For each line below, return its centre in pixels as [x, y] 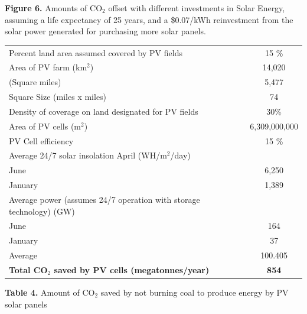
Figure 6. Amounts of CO [54, 8]
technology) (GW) [42, 211]
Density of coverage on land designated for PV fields [104, 111]
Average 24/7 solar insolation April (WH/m [88, 155]
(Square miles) [35, 82]
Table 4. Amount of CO [50, 292]
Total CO [28, 269]
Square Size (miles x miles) [58, 97]
